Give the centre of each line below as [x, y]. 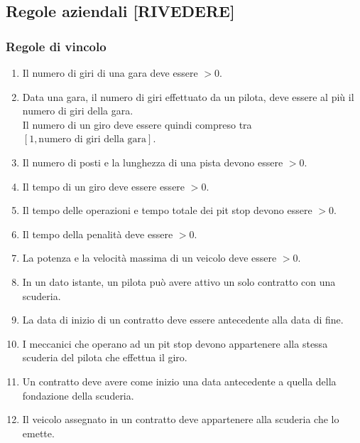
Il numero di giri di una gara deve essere [110, 73]
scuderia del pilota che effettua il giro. [105, 357]
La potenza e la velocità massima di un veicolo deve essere [149, 258]
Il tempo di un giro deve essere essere [104, 186]
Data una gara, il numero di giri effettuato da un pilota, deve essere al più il [188, 96]
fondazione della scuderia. [78, 395]
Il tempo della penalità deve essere [98, 234]
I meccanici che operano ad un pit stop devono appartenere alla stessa [175, 343]
